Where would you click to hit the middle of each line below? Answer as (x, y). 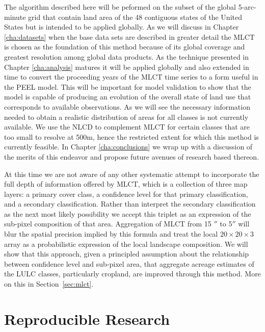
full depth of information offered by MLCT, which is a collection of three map (126, 184)
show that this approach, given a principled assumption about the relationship (127, 254)
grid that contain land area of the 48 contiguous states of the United (135, 17)
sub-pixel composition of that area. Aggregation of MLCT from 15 (108, 224)
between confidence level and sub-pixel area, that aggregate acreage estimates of (129, 263)
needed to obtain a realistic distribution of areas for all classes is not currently (126, 117)
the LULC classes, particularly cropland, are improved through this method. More (132, 274)
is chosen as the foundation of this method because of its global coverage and (125, 47)
